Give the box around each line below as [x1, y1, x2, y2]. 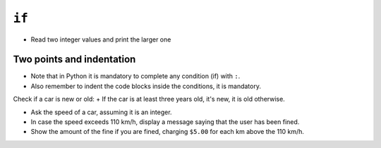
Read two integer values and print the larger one [30, 35, 171, 44]
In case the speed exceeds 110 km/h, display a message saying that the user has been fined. [30, 118, 300, 126]
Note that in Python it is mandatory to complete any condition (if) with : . [30, 72, 241, 80]
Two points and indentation [13, 54, 136, 66]
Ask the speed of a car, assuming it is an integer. [30, 108, 172, 116]
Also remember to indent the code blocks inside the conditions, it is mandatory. [30, 82, 261, 90]
